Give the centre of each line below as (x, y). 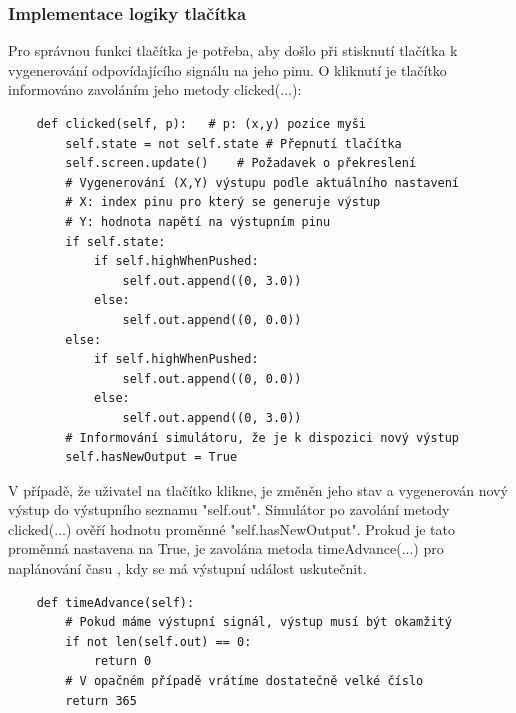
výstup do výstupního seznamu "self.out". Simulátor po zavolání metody (229, 509)
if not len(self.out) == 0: (158, 641)
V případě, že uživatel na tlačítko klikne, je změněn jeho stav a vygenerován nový (258, 489)
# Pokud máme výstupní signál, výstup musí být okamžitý (258, 622)
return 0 (122, 661)
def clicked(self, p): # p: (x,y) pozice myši (201, 124)
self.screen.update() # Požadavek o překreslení (241, 163)
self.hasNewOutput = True (151, 457)
